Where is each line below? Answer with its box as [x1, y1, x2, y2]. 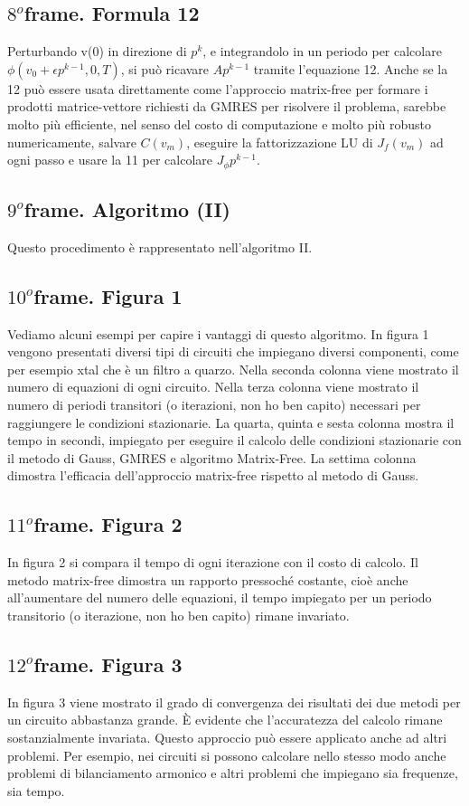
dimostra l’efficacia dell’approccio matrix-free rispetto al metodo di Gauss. [7, 466, 419, 485]
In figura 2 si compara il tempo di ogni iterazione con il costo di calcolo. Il [7, 553, 418, 572]
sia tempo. [7, 781, 65, 800]
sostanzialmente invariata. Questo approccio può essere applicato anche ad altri [7, 727, 447, 746]
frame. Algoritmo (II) [23, 195, 230, 223]
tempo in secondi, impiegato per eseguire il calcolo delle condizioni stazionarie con [7, 431, 462, 450]
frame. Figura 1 [33, 281, 183, 309]
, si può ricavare [120, 59, 210, 78]
